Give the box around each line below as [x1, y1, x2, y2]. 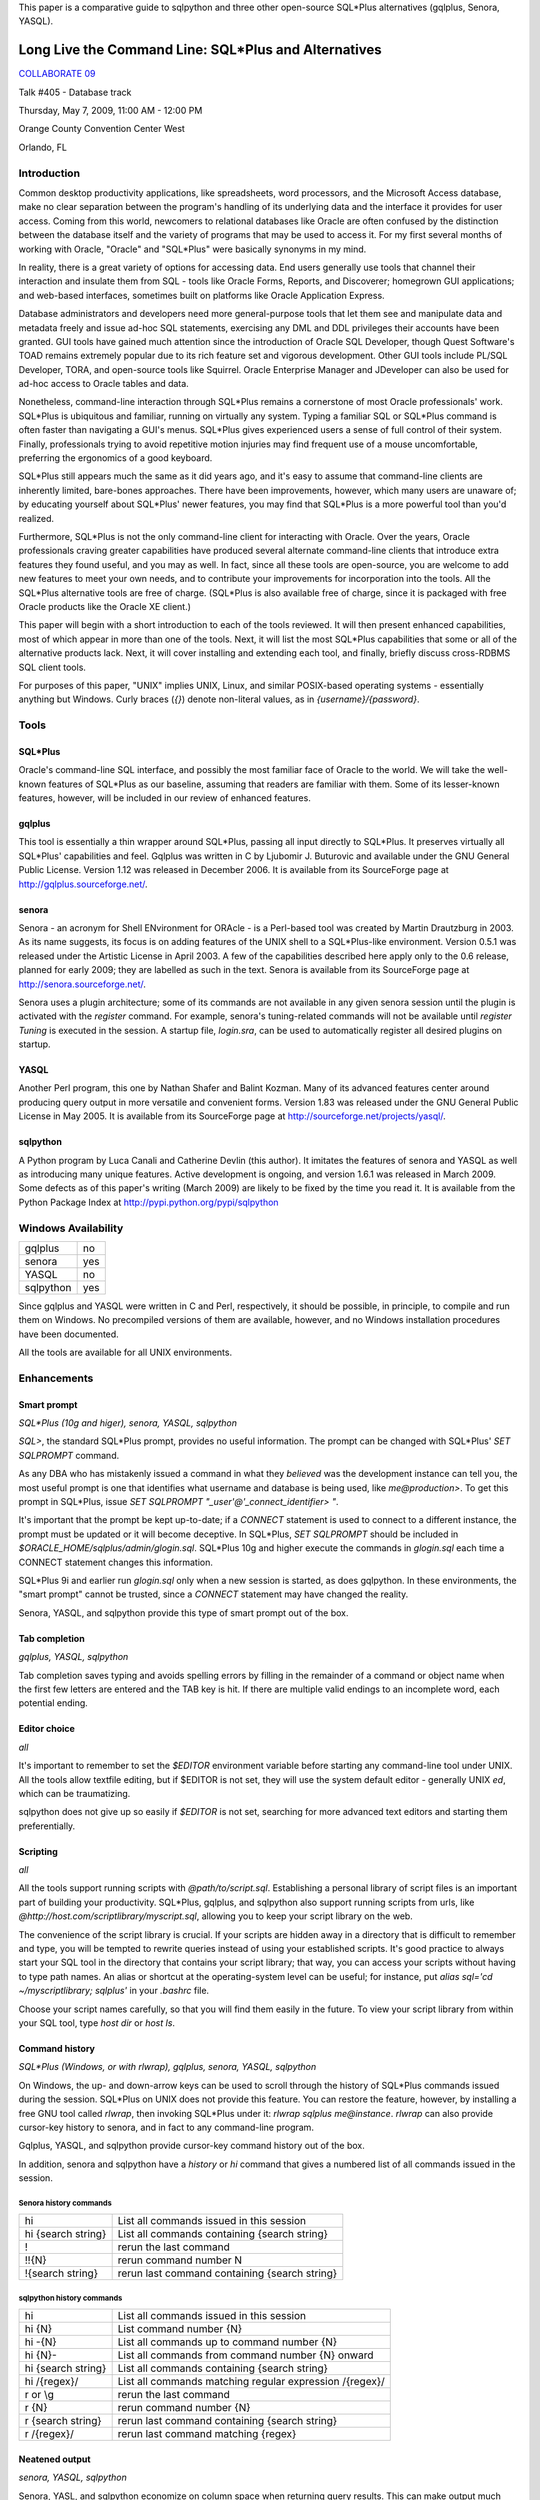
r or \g [24, 2388, 54, 2402]
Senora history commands [18, 2198, 112, 2208]
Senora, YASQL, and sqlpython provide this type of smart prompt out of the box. [18, 1606, 349, 1619]
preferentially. [18, 1820, 76, 1832]
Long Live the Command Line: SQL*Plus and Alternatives [18, 41, 382, 59]
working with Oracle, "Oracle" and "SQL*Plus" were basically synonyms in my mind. [18, 243, 367, 255]
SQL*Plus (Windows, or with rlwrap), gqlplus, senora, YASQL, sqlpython [18, 2061, 317, 2073]
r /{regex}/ [24, 2427, 75, 2441]
